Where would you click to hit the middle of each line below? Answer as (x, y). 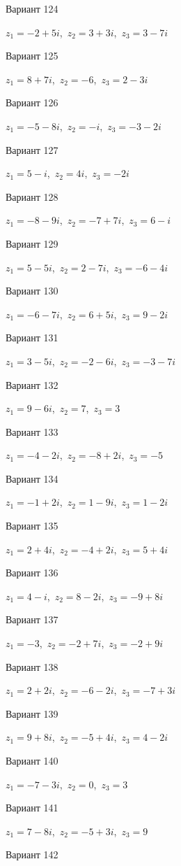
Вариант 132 (32, 384)
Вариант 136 (32, 573)
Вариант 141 (32, 808)
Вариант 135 (32, 526)
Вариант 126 (32, 102)
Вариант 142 (32, 854)
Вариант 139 (32, 713)
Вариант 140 (32, 760)
